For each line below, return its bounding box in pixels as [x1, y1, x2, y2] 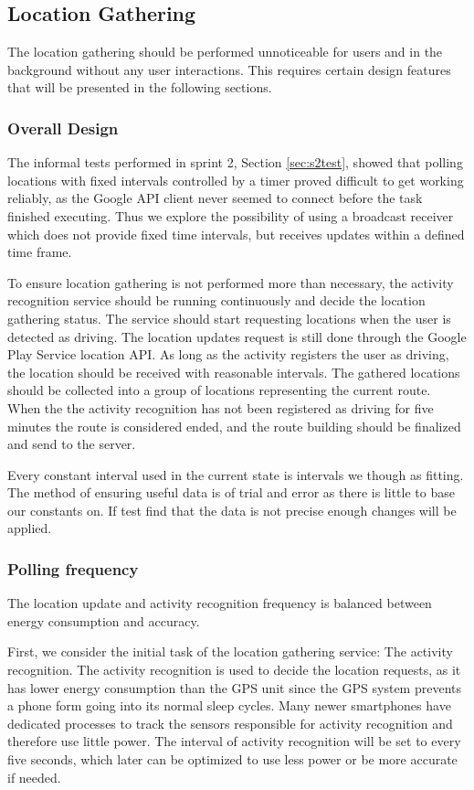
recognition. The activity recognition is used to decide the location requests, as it [7, 660, 461, 679]
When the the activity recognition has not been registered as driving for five [7, 398, 434, 417]
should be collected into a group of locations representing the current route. [7, 380, 431, 400]
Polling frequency [7, 558, 139, 580]
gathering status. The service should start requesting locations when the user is [7, 308, 451, 327]
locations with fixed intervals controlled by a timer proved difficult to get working [7, 170, 464, 189]
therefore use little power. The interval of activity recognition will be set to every [7, 731, 461, 751]
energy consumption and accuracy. [7, 611, 200, 630]
